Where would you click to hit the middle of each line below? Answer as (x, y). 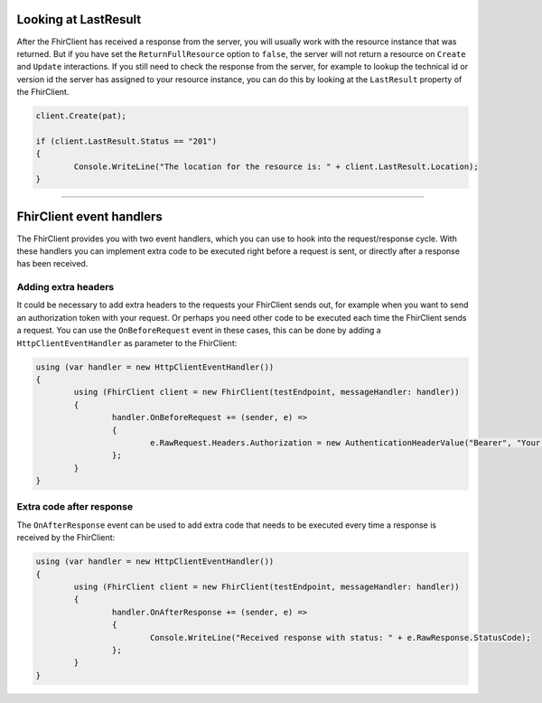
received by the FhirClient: (66, 538)
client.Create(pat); (81, 116)
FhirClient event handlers (89, 217)
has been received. (52, 264)
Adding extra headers (65, 287)
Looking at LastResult (79, 19)
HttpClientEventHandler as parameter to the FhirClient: (127, 342)
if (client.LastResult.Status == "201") (126, 141)
